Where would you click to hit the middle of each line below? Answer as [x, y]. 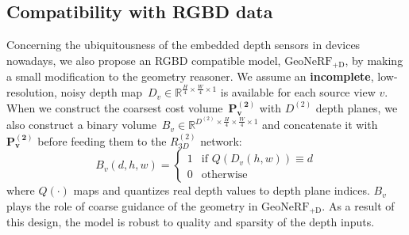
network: [221, 140]
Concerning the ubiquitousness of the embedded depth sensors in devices [183, 45]
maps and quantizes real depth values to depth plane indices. [222, 190]
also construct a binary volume [81, 125]
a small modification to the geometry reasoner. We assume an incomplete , [190, 76]
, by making [374, 60]
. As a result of [358, 205]
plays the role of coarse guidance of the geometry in [132, 205]
